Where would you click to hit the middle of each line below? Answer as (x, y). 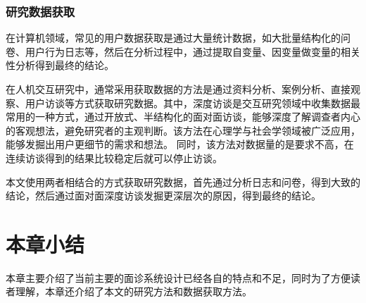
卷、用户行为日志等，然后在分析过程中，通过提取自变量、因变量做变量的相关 (183, 51)
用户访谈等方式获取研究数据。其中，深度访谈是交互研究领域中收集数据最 (193, 103)
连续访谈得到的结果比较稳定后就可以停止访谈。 (114, 157)
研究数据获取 (40, 11)
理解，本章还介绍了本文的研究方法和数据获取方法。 (133, 291)
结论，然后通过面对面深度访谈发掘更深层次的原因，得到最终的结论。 (163, 196)
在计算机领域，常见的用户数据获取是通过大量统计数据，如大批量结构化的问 (178, 38)
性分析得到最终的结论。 (60, 65)
